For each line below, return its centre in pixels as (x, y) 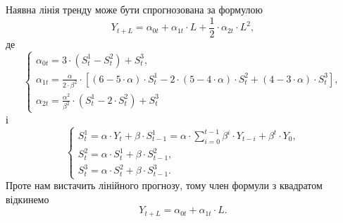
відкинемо (27, 199)
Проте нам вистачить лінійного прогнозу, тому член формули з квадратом (164, 185)
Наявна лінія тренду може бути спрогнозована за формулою (134, 9)
